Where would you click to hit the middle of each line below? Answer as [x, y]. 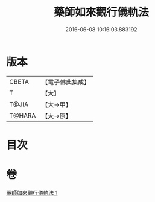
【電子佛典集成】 [66, 82]
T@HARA [23, 115]
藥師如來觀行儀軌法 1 [32, 192]
